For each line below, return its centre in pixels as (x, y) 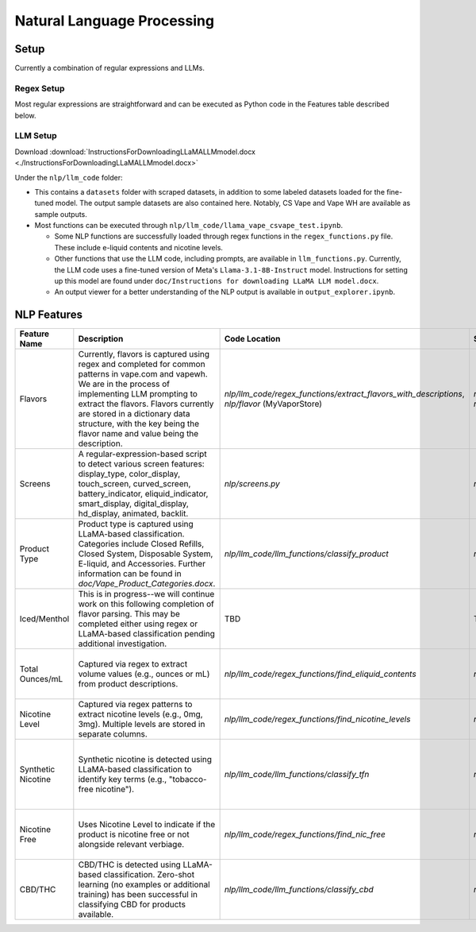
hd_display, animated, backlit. (133, 514)
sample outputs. (61, 214)
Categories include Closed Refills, (141, 544)
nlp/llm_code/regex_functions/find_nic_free (305, 834)
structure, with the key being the (139, 423)
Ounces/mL (41, 679)
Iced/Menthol (44, 619)
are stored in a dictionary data (134, 414)
